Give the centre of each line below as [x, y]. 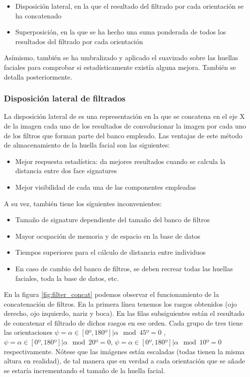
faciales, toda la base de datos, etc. [67, 278]
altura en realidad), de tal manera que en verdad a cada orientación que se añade [125, 361]
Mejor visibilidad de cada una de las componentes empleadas [106, 187]
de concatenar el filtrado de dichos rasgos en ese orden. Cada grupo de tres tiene [123, 322]
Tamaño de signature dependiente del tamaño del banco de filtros [112, 220]
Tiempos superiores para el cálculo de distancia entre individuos [110, 252]
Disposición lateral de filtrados [65, 98]
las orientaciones [28, 332]
